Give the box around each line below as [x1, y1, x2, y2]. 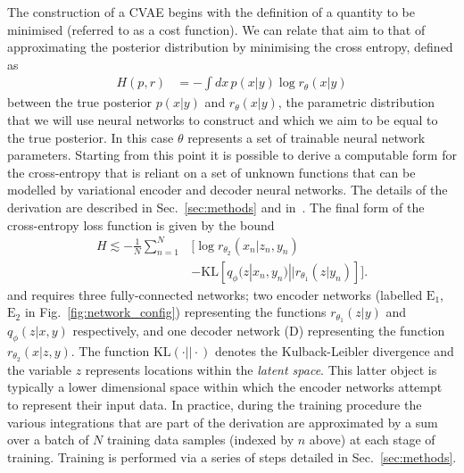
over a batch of [7, 430, 89, 449]
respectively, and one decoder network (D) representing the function [72, 321, 445, 340]
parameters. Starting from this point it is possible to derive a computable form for [7, 145, 457, 164]
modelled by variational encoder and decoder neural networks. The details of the [7, 180, 448, 199]
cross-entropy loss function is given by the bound [7, 215, 275, 234]
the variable [7, 360, 71, 378]
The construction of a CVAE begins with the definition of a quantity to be [7, 3, 415, 21]
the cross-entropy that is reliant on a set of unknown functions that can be [7, 162, 416, 181]
